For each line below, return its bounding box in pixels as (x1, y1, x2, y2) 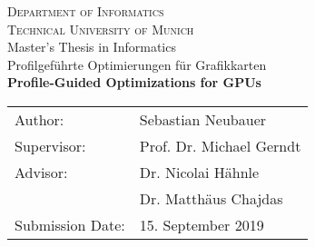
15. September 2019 (139, 213, 264, 235)
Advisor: (15, 161, 68, 183)
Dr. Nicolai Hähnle (139, 161, 260, 183)
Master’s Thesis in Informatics (7, 37, 176, 56)
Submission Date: (15, 213, 125, 235)
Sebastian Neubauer (139, 108, 267, 130)
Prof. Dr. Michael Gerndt (139, 134, 301, 156)
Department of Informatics (7, 2, 164, 20)
